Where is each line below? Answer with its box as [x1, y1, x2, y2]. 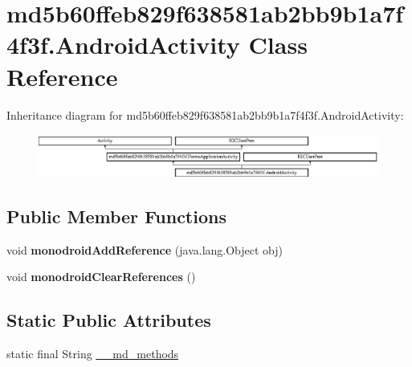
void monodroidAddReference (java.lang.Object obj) [6, 241, 284, 258]
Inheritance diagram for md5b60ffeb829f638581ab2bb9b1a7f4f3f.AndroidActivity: [6, 106, 404, 123]
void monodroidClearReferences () [6, 268, 196, 285]
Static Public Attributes [6, 308, 211, 332]
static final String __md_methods [6, 345, 179, 362]
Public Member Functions [6, 203, 226, 228]
